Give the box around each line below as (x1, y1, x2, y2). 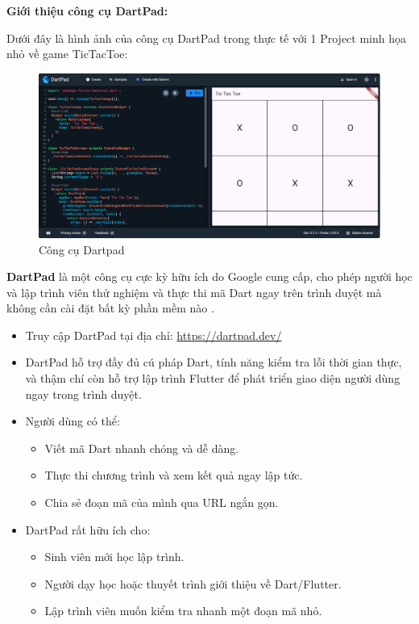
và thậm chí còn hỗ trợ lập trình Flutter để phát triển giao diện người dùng (25, 370, 400, 387)
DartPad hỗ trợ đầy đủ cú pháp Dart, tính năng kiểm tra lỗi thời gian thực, (25, 354, 402, 371)
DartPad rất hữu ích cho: (25, 521, 151, 538)
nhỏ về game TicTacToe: (6, 45, 128, 62)
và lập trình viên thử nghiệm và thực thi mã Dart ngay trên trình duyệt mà (6, 283, 382, 300)
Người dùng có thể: (25, 413, 120, 429)
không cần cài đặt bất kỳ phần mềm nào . (6, 299, 214, 316)
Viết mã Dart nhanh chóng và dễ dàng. (44, 439, 239, 456)
